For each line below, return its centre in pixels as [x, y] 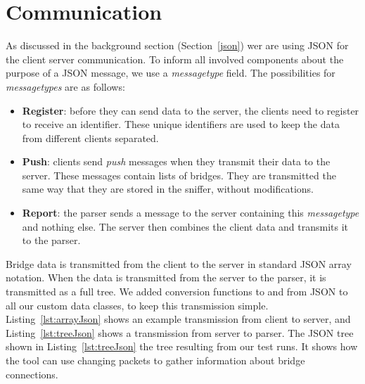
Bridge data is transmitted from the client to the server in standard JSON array [179, 263]
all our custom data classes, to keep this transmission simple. [137, 305]
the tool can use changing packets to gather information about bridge [155, 360]
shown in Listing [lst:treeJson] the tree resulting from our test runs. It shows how [182, 346]
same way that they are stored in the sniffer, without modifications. [168, 189]
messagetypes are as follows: [65, 86]
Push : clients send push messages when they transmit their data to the [176, 161]
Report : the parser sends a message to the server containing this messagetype [191, 213]
